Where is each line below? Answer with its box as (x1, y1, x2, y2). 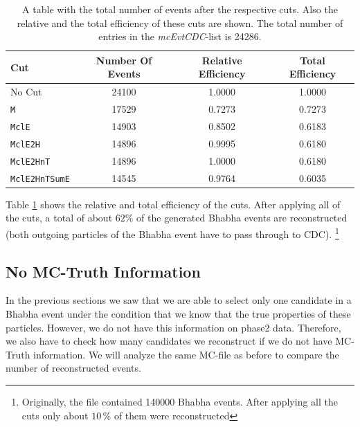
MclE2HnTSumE (10, 174, 70, 184)
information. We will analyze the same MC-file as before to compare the (33, 347, 339, 361)
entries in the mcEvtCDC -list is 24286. (98, 29, 262, 44)
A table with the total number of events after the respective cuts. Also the (22, 2, 338, 16)
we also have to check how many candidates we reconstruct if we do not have (6, 334, 332, 348)
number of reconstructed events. (6, 361, 141, 375)
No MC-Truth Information (6, 260, 201, 282)
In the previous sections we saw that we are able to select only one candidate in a (6, 293, 352, 307)
